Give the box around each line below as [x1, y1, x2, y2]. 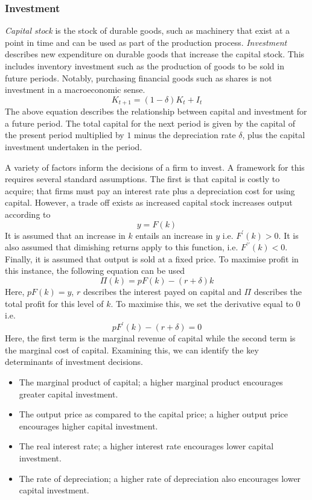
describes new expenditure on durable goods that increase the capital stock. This [5, 48, 305, 60]
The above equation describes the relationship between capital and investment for [5, 105, 307, 118]
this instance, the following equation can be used [5, 264, 185, 277]
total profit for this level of [5, 297, 104, 309]
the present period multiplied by [5, 128, 124, 141]
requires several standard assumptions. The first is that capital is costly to [5, 172, 280, 185]
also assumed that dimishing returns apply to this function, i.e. [5, 241, 238, 253]
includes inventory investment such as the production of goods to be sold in [5, 60, 284, 72]
